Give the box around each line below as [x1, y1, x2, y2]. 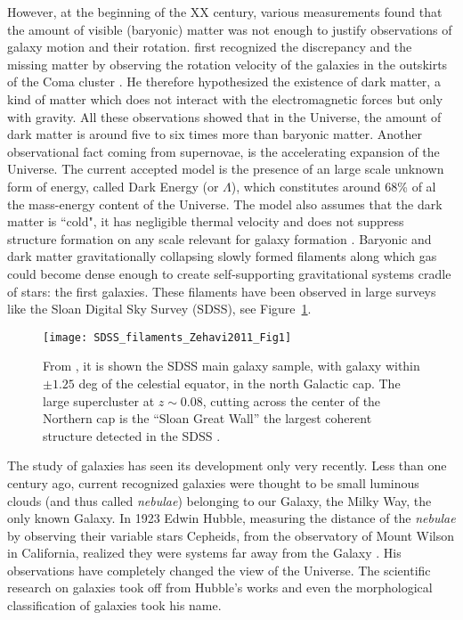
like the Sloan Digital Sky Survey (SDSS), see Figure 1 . [7, 299, 312, 318]
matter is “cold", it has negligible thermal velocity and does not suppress [7, 212, 404, 231]
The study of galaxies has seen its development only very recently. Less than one [7, 456, 447, 475]
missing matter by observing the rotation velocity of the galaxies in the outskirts [7, 54, 448, 73]
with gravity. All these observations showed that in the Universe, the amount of [7, 107, 442, 126]
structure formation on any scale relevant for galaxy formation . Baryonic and [7, 229, 432, 248]
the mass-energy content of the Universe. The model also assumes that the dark [7, 194, 443, 213]
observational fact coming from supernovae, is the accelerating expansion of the [7, 142, 440, 160]
